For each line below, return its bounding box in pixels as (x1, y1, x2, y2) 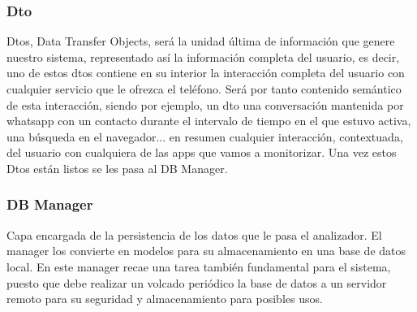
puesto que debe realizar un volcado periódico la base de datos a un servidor (6, 274, 387, 291)
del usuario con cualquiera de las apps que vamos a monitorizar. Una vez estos (6, 144, 397, 161)
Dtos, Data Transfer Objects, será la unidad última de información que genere (6, 32, 395, 50)
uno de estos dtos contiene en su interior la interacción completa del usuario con (6, 64, 405, 81)
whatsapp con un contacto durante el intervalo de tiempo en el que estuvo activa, (6, 112, 411, 129)
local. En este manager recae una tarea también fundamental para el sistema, (6, 258, 391, 275)
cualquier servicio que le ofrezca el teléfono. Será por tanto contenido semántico (6, 80, 402, 97)
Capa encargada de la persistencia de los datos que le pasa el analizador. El (6, 226, 382, 243)
